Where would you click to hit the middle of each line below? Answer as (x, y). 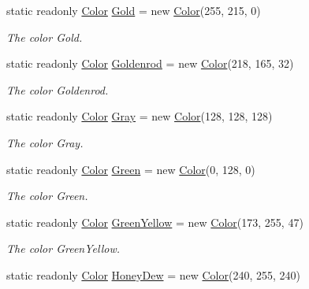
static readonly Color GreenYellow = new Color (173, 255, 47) (155, 222)
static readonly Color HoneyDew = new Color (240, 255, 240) (153, 274)
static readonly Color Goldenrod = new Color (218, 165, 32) (150, 63)
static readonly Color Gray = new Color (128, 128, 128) (140, 116)
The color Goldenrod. (58, 89)
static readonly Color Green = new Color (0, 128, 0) (131, 169)
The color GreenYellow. (63, 248)
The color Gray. (45, 142)
